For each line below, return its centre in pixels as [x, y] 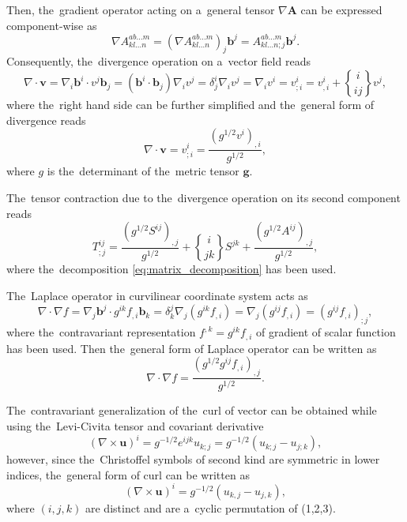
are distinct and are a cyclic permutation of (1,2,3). [211, 507]
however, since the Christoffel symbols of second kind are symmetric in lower [193, 459]
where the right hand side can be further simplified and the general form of [190, 105]
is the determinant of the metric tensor [143, 171]
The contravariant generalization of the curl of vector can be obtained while [192, 410]
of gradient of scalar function [326, 332]
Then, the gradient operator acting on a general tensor [141, 9]
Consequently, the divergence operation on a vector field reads [158, 61]
